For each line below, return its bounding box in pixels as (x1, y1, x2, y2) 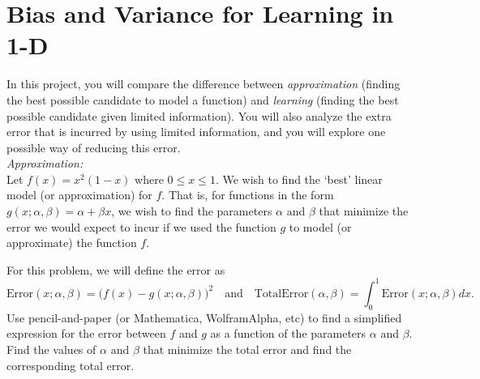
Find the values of (6, 340, 96, 357)
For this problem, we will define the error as (6, 261, 225, 278)
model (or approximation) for (6, 186, 152, 203)
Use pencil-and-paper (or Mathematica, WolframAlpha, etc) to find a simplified (6, 309, 402, 326)
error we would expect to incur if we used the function (6, 218, 276, 235)
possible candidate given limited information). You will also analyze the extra (6, 107, 392, 124)
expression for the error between (6, 325, 166, 342)
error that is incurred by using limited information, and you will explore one (6, 123, 386, 140)
